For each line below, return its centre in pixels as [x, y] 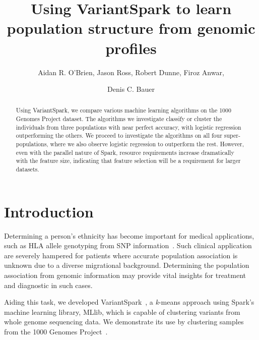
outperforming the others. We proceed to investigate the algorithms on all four [119, 135]
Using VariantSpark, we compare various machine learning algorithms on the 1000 [123, 110]
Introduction [49, 211]
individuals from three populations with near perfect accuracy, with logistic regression [128, 127]
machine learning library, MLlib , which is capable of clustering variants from [122, 311]
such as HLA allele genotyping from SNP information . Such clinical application [128, 245]
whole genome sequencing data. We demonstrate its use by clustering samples [124, 322]
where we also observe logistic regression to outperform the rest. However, [147, 144]
